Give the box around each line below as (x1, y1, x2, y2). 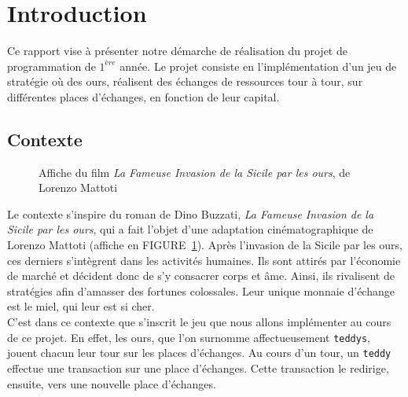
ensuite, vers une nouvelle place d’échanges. (7, 375, 216, 391)
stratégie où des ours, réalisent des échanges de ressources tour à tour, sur (7, 73, 363, 90)
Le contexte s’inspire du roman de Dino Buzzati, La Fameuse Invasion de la (7, 205, 374, 222)
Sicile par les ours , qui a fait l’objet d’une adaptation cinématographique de (7, 221, 373, 237)
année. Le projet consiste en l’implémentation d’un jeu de (119, 57, 397, 74)
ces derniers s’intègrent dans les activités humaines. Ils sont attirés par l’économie (7, 252, 401, 268)
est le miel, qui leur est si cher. (7, 298, 155, 314)
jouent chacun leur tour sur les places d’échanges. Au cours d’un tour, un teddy (7, 344, 391, 361)
